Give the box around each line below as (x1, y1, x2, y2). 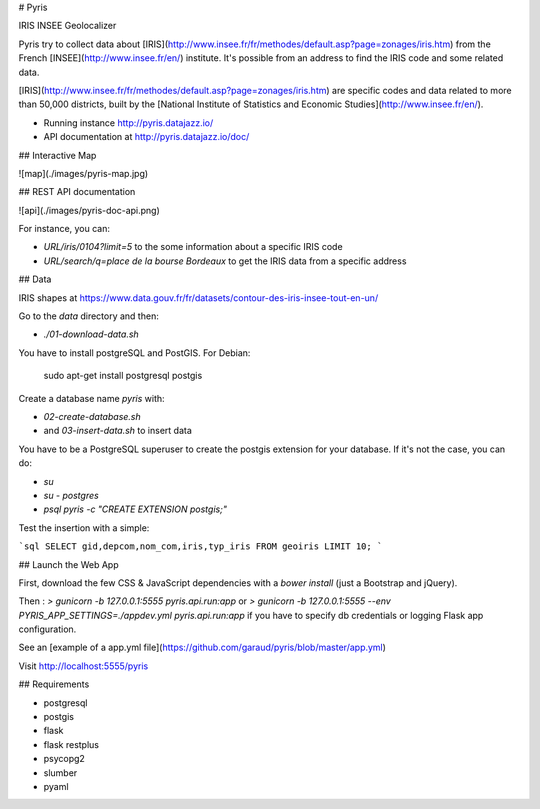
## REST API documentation (18, 186, 136, 198)
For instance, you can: (18, 223, 110, 235)
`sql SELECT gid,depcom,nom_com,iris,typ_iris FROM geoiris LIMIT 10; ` (18, 541, 383, 552)
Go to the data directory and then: (18, 310, 159, 322)
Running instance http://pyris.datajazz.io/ (43, 116, 214, 129)
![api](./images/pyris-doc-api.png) (18, 204, 160, 216)
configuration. (18, 623, 77, 635)
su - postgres (43, 489, 99, 501)
